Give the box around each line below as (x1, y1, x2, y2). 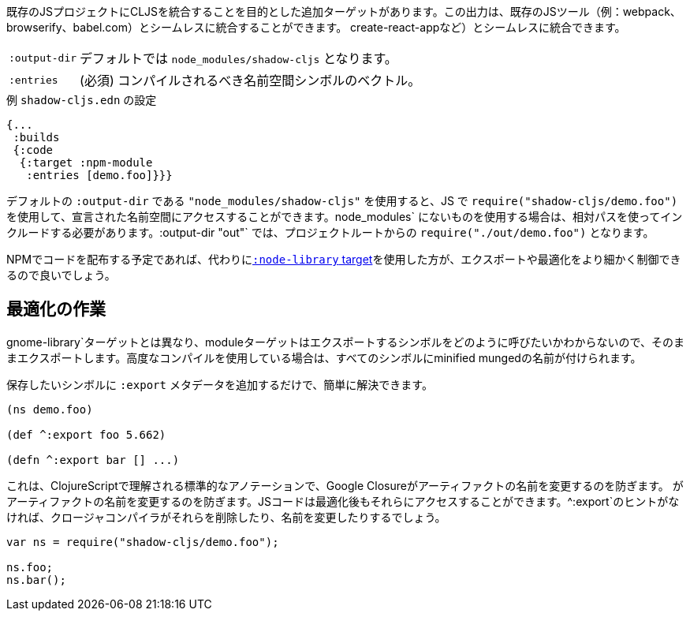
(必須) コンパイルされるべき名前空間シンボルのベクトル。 (80, 73, 421, 88)
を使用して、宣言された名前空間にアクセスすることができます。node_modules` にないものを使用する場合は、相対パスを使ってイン (6, 210, 683, 223)
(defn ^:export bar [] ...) (6, 453, 180, 466)
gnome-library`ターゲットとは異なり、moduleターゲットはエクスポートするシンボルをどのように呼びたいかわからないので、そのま (6, 335, 684, 349)
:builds (13, 131, 60, 144)
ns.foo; (6, 560, 54, 574)
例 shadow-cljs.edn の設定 (6, 93, 157, 107)
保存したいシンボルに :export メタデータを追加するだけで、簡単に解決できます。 (6, 377, 433, 391)
